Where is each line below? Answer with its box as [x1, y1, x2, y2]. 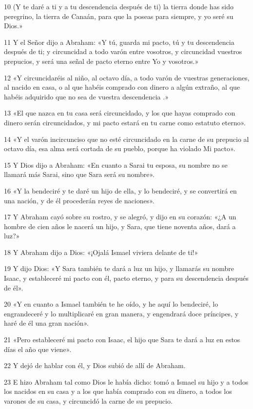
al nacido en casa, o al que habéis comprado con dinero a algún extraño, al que [4, 82, 240, 92]
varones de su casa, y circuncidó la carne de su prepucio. [4, 396, 173, 406]
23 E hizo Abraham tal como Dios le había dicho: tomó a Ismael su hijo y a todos [4, 376, 249, 387]
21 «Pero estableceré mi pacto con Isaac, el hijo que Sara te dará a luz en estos [4, 334, 240, 345]
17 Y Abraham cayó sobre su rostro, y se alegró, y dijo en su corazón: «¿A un [4, 212, 236, 222]
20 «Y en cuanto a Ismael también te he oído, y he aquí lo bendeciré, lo [4, 299, 218, 309]
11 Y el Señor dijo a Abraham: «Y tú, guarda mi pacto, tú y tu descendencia [4, 37, 234, 47]
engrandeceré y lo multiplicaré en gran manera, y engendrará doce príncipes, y [4, 308, 239, 318]
